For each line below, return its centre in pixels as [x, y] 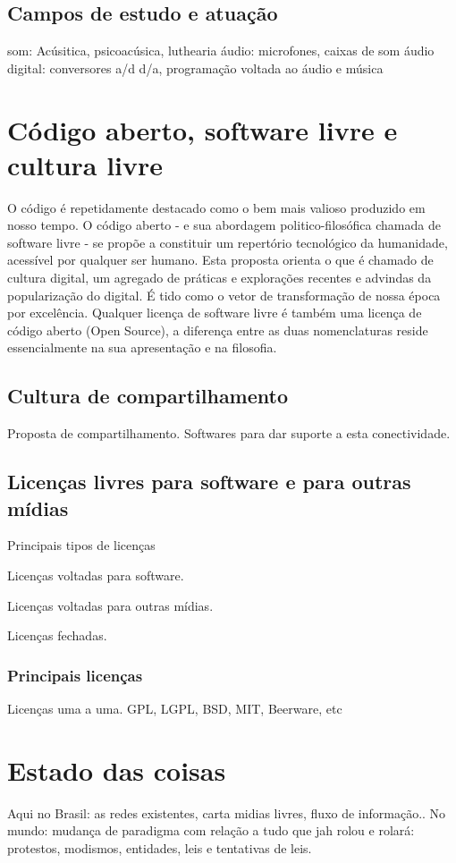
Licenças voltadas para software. [96, 575]
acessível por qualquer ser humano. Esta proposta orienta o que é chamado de [220, 260]
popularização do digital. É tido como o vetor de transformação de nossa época [224, 295]
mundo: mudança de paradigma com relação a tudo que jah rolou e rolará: [211, 830]
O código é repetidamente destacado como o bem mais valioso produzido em [216, 207]
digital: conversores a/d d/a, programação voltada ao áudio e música [195, 68]
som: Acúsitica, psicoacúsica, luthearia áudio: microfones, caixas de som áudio [221, 51]
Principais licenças [75, 675]
